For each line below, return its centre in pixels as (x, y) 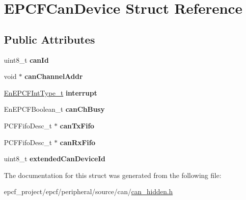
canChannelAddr (54, 76)
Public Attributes (50, 39)
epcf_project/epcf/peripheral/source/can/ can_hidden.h (88, 191)
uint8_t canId (27, 60)
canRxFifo (78, 142)
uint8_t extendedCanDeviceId (55, 159)
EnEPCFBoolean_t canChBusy (55, 109)
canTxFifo (77, 125)
